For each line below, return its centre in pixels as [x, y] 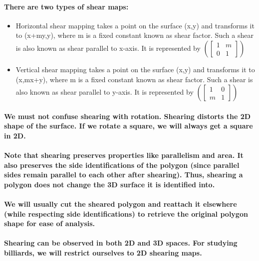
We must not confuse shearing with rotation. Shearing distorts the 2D [128, 116]
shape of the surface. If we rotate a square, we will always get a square [129, 126]
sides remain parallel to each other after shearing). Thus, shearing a [124, 175]
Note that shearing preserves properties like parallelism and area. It [124, 155]
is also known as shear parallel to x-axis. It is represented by [108, 48]
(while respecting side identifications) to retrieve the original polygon [126, 213]
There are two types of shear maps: [66, 6]
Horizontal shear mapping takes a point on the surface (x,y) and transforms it [135, 25]
